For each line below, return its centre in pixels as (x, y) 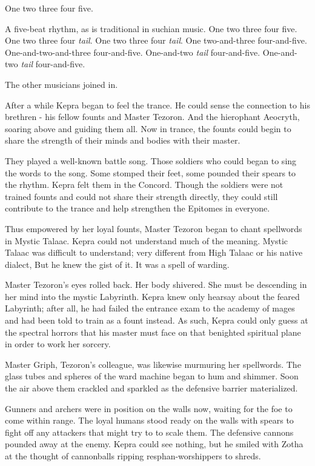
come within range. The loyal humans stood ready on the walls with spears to (149, 420)
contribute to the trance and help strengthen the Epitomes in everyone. (138, 208)
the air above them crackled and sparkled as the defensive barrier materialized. (151, 388)
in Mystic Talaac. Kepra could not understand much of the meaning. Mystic (146, 240)
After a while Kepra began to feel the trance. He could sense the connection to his (157, 105)
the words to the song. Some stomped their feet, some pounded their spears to (151, 172)
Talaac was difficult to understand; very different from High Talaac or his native (154, 252)
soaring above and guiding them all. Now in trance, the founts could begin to (148, 128)
